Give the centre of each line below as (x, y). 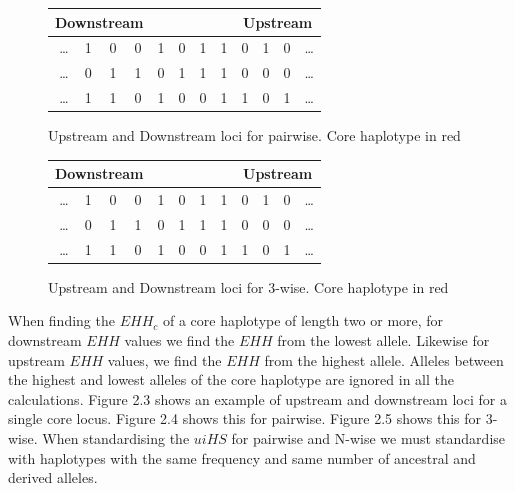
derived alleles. (53, 477)
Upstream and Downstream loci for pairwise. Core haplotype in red (254, 135)
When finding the (61, 320)
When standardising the (116, 438)
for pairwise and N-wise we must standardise (368, 438)
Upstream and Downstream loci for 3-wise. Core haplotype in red (248, 286)
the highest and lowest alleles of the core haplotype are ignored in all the (231, 379)
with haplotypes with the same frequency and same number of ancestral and (242, 457)
